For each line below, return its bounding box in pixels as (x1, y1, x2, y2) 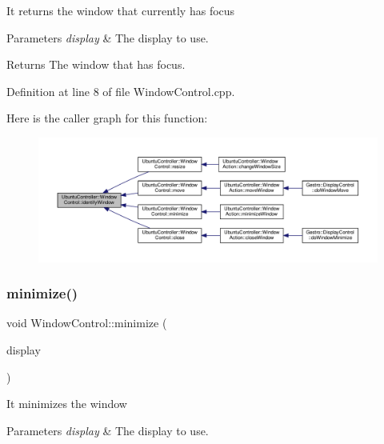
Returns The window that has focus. (6, 56, 186, 73)
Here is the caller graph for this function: (6, 110, 208, 126)
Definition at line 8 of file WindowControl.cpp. (6, 82, 235, 99)
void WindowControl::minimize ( (6, 314, 167, 331)
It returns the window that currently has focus (6, 2, 235, 18)
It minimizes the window (6, 395, 127, 412)
